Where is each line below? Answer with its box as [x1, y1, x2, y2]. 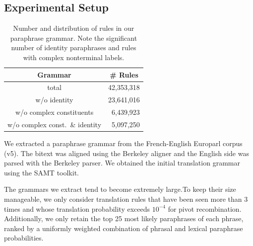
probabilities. [4, 233, 44, 243]
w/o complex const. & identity [7, 119, 102, 129]
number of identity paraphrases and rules [11, 42, 136, 53]
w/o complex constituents [15, 107, 94, 117]
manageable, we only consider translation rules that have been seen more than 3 [4, 194, 248, 204]
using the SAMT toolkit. [4, 167, 79, 177]
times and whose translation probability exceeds [4, 203, 150, 214]
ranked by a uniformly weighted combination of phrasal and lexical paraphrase [4, 223, 243, 233]
